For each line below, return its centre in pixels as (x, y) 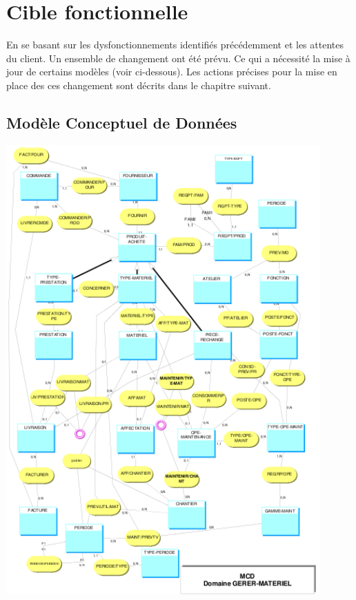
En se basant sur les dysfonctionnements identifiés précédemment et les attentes (175, 45)
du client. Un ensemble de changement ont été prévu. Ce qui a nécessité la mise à (178, 58)
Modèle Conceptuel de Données (122, 122)
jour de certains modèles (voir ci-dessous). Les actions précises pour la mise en (172, 72)
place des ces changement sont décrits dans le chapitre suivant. (139, 85)
